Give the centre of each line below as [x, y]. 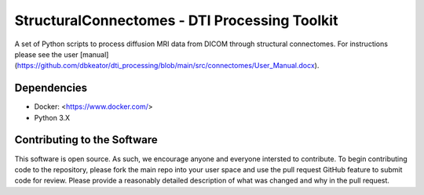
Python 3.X [52, 117]
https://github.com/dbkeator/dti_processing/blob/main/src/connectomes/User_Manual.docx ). [168, 66]
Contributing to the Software [86, 140]
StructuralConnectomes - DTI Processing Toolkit [176, 20]
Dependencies [51, 88]
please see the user [46, 54]
